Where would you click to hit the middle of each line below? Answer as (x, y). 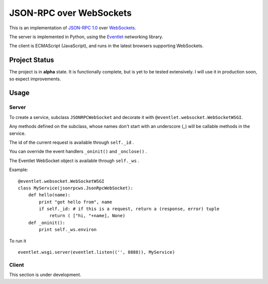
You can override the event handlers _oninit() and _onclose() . (78, 152)
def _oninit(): (47, 223)
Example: (19, 170)
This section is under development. (45, 275)
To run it (18, 241)
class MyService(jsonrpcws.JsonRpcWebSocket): (76, 188)
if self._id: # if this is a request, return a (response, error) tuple (129, 209)
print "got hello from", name (76, 202)
